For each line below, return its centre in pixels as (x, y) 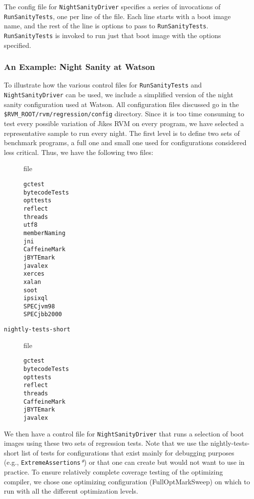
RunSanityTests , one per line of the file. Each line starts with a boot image (117, 16)
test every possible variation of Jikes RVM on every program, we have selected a (124, 123)
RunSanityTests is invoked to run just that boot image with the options (113, 35)
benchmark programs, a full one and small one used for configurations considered (125, 142)
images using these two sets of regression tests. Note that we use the (106, 443)
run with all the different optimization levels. (71, 491)
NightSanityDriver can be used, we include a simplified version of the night (119, 95)
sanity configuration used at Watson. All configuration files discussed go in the (121, 104)
